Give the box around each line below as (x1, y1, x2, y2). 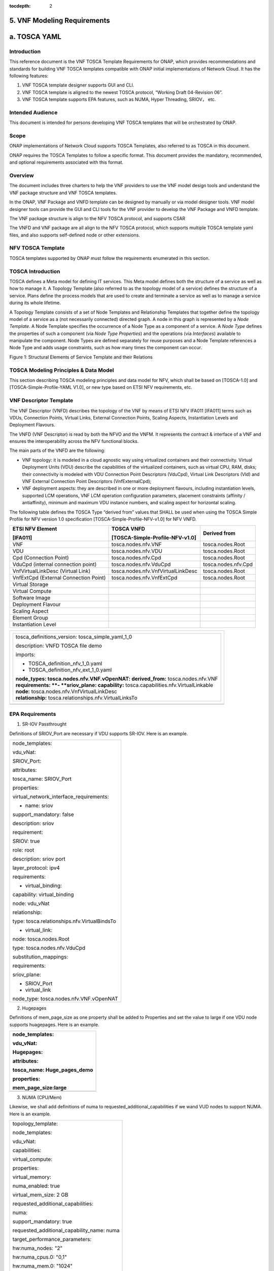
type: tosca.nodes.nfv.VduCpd (12, 944, 86, 951)
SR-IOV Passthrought (22, 721, 67, 727)
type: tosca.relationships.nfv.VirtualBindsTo (12, 918, 116, 925)
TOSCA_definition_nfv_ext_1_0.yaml (28, 667, 112, 674)
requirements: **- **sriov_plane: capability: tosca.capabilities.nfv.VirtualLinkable (15, 682, 213, 689)
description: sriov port (12, 855, 65, 862)
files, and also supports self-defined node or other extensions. (9, 232, 141, 238)
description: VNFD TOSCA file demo (15, 642, 102, 649)
